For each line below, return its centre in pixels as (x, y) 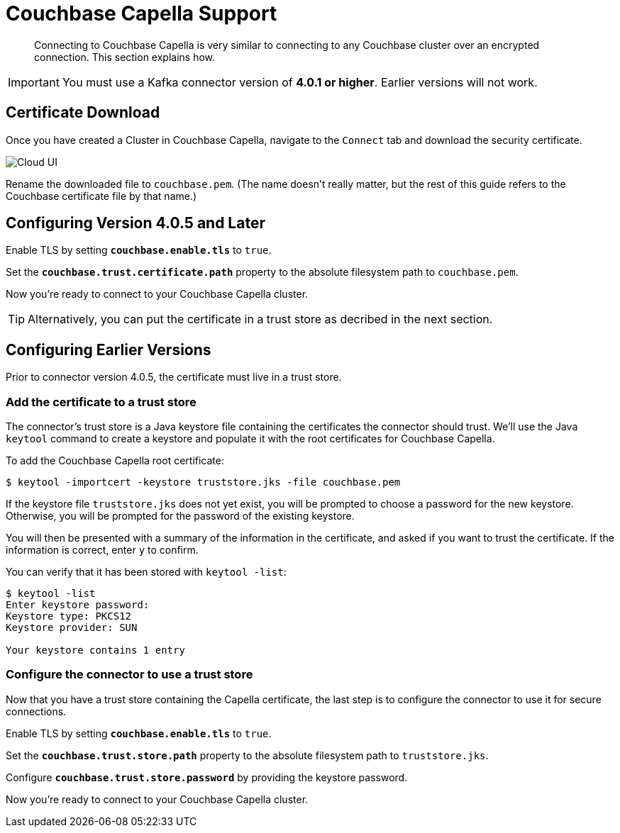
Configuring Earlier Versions (109, 350)
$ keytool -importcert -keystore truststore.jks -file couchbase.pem (203, 482)
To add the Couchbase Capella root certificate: (115, 461)
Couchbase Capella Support (142, 13)
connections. (36, 711)
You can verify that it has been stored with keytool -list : (146, 572)
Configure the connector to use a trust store (129, 675)
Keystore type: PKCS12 (69, 616)
